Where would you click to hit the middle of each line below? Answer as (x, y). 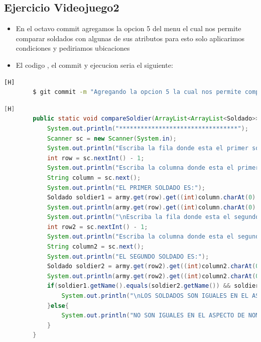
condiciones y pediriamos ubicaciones (73, 48)
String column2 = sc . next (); (96, 247)
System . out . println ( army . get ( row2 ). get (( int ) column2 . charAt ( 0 (153, 276)
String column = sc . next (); (94, 178)
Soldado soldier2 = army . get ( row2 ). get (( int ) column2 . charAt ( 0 (153, 266)
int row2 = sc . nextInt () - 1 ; (97, 227)
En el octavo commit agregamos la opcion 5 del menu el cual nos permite (128, 28)
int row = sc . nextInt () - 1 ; (96, 158)
